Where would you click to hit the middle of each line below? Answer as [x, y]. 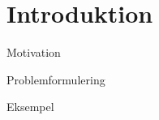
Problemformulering [56, 79]
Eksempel [30, 107]
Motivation [34, 52]
